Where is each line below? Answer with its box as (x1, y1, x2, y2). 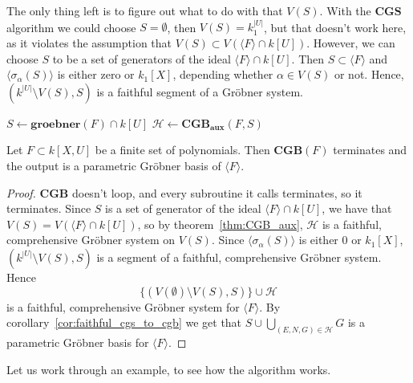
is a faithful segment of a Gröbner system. (96, 83, 303, 100)
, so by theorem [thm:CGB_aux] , (137, 215, 303, 232)
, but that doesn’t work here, (263, 18, 407, 35)
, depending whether (172, 66, 273, 83)
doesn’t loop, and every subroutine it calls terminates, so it (71, 184, 362, 201)
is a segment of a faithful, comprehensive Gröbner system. (96, 248, 382, 265)
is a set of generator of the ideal (105, 200, 261, 217)
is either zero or (57, 66, 135, 83)
